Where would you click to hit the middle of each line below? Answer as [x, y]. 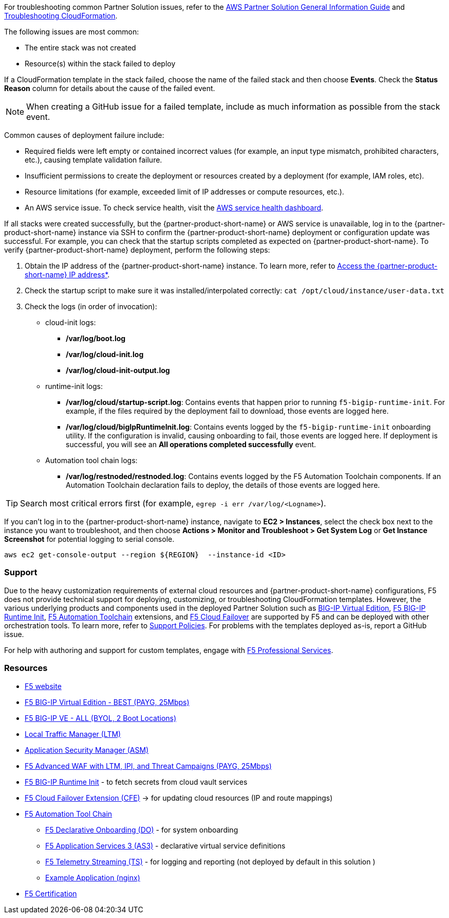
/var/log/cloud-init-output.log [118, 370]
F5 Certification [51, 893]
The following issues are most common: [72, 32]
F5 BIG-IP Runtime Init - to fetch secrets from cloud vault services [136, 782]
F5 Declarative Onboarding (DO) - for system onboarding [142, 829]
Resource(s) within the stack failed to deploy [100, 64]
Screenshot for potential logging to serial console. [89, 539]
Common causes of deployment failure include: [84, 135]
